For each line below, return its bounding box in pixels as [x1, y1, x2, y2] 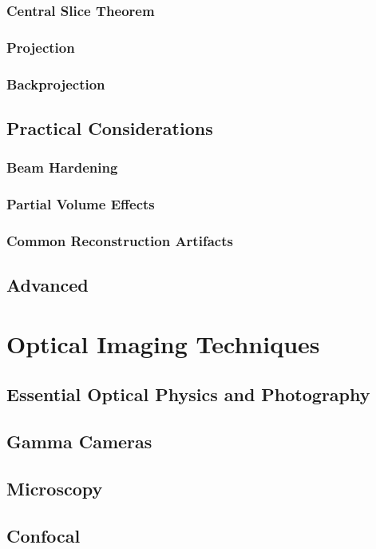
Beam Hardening [6, 157, 118, 177]
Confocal [6, 523, 81, 547]
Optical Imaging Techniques [6, 327, 320, 360]
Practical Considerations [6, 115, 213, 140]
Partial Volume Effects [6, 194, 155, 214]
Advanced [6, 273, 89, 297]
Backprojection [6, 74, 105, 93]
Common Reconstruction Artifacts [6, 230, 233, 250]
